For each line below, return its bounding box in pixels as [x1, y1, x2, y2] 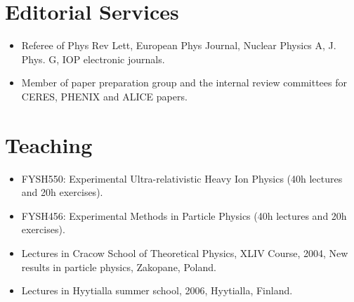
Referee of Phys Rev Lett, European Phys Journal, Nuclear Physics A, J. [21, 38, 336, 53]
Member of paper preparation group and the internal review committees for [21, 75, 347, 90]
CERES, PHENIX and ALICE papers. [21, 88, 188, 103]
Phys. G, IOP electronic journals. [21, 51, 165, 66]
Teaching [5, 130, 93, 159]
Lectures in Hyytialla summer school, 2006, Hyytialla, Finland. [21, 283, 293, 298]
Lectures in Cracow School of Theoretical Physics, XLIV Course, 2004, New [21, 246, 348, 260]
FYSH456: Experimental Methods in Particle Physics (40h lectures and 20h [21, 208, 347, 223]
